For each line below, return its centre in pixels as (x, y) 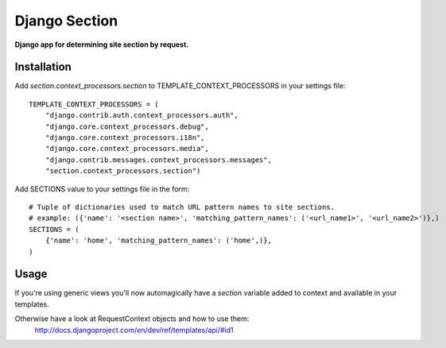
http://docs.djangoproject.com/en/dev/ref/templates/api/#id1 (134, 330)
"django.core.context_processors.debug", (127, 126)
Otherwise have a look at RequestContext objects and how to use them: (132, 319)
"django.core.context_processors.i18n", (125, 138)
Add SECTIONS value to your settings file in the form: (102, 189)
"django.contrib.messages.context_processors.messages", (158, 160)
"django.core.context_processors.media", (127, 149)
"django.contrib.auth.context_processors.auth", (142, 116)
